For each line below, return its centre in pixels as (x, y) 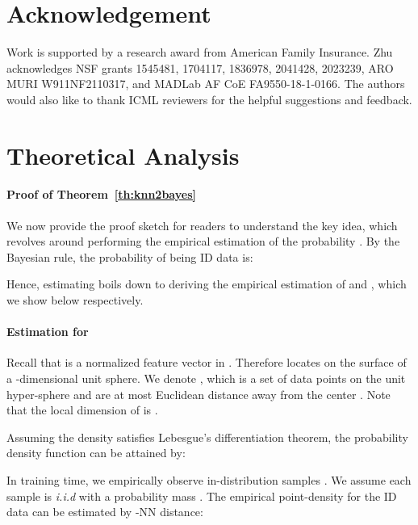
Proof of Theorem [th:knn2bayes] (101, 194)
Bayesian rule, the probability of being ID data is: (130, 256)
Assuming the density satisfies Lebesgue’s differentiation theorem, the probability (207, 437)
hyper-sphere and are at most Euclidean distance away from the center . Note (199, 394)
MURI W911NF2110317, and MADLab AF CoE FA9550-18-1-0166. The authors (206, 84)
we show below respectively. (75, 300)
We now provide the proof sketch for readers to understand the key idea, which (202, 225)
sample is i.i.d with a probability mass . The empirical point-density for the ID (202, 496)
